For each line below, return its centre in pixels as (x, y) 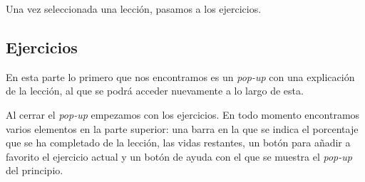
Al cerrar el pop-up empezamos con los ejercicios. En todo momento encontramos (183, 114)
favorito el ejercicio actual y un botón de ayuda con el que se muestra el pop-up (179, 156)
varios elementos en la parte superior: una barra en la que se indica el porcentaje (182, 128)
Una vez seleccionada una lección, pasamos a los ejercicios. (134, 9)
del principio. (35, 170)
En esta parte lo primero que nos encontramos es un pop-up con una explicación (180, 76)
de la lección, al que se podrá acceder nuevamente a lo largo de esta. (155, 91)
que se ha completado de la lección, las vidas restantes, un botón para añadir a (178, 143)
